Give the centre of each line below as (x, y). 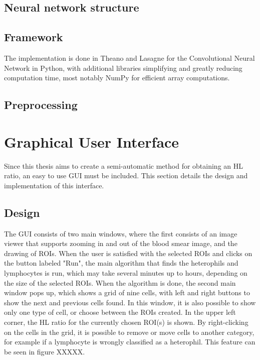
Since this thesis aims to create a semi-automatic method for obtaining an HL (124, 165)
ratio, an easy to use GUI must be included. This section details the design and (126, 175)
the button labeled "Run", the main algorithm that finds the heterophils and (121, 263)
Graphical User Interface (92, 141)
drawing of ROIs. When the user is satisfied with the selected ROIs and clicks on (128, 253)
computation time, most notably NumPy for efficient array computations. (117, 78)
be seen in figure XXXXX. (45, 351)
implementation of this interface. (54, 185)
